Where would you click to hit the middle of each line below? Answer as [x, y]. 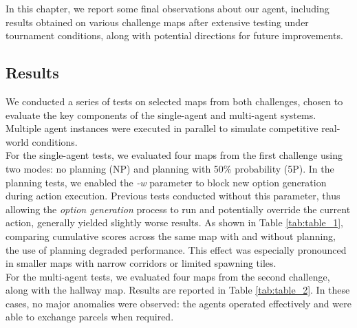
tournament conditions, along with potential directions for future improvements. [174, 35]
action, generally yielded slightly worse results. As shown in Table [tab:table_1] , [174, 222]
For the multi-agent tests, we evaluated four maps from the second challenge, [168, 276]
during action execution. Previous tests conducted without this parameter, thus [173, 196]
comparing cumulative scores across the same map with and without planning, [171, 236]
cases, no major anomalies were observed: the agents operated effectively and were [178, 303]
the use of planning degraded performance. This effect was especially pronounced [176, 249]
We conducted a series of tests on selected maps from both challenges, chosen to [174, 101]
